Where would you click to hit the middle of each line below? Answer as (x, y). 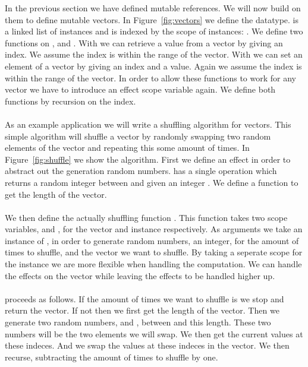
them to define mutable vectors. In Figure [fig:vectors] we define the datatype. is (152, 19)
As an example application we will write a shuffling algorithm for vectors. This (148, 124)
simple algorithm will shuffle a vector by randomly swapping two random (138, 136)
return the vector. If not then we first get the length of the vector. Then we (142, 310)
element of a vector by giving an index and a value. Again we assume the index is (153, 66)
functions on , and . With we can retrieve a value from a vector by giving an (144, 42)
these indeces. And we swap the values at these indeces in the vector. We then (147, 345)
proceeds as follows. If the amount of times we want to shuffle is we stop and (144, 298)
